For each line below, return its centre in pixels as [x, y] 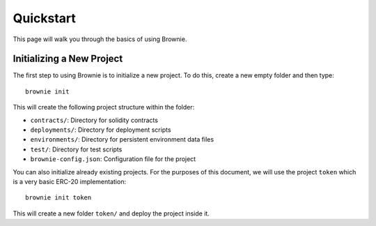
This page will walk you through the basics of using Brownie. [100, 39]
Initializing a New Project [68, 59]
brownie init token [58, 198]
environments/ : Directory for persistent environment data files [122, 140]
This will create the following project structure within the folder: [104, 107]
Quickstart [45, 18]
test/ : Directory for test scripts [76, 149]
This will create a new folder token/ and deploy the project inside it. [111, 213]
